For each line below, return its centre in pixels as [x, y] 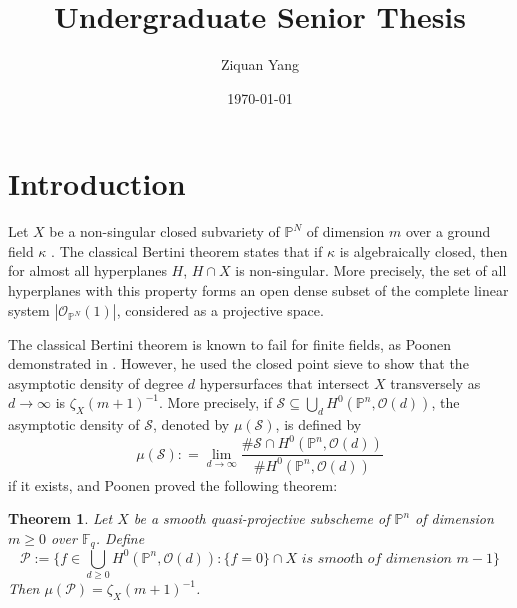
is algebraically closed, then [423, 250]
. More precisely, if [215, 402]
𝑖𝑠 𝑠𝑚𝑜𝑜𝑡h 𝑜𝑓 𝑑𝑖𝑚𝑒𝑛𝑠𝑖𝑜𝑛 [376, 558]
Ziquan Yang [260, 64]
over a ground [448, 231]
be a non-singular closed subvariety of [164, 231]
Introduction [97, 183]
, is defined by [318, 424]
